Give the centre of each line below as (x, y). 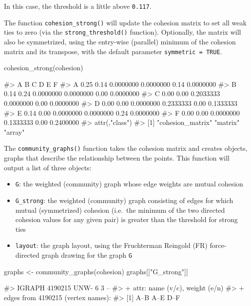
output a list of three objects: (48, 167)
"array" (14, 132)
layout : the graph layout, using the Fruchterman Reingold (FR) (111, 245)
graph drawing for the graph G (87, 255)
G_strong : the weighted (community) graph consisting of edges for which (124, 200)
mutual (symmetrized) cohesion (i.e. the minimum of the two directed (120, 210)
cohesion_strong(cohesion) (44, 68)
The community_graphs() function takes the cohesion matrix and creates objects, (126, 148)
